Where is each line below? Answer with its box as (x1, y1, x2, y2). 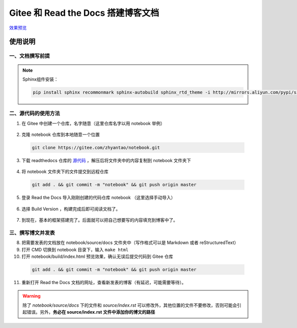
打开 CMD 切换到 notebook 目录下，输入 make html (21, 246, 129, 252)
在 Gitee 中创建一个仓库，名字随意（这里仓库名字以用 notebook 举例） (21, 120, 165, 126)
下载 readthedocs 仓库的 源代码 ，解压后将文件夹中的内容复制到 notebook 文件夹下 (21, 157, 192, 163)
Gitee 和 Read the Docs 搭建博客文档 (9, 7, 159, 18)
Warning (22, 293, 41, 299)
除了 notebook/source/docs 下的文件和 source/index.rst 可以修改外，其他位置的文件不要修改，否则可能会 (22, 302, 237, 308)
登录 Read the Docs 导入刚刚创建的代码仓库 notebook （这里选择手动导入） (21, 195, 176, 201)
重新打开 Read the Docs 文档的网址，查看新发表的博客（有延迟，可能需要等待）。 (21, 280, 187, 286)
